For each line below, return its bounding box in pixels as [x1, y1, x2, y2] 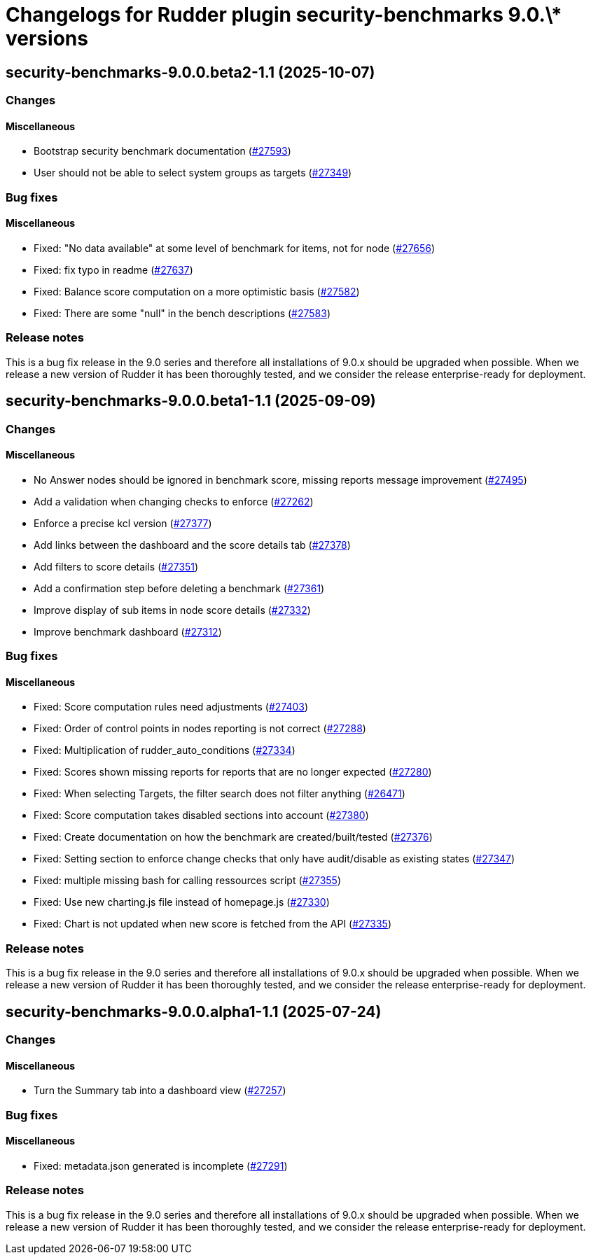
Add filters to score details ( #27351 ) [34, 560, 199, 573]
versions [6, 27, 88, 50]
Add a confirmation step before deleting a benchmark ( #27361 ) [34, 582, 325, 594]
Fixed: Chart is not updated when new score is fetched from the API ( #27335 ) [34, 918, 391, 930]
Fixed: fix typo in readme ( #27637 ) [34, 263, 193, 276]
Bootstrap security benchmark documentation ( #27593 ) [34, 145, 291, 157]
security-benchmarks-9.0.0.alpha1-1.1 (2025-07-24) [6, 1002, 382, 1021]
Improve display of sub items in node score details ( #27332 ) [34, 603, 311, 616]
